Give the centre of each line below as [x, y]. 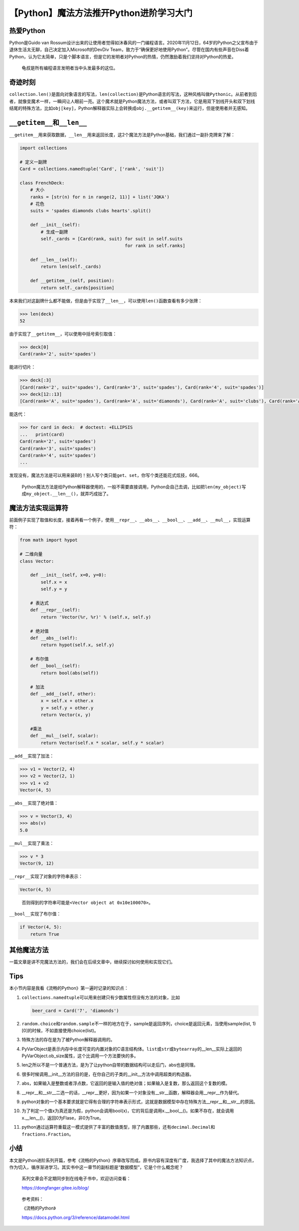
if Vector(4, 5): [41, 927]
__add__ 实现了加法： [32, 756]
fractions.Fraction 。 [48, 1134]
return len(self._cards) [71, 267]
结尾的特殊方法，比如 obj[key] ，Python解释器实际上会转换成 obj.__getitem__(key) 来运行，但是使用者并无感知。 [130, 108]
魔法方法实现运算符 [39, 508]
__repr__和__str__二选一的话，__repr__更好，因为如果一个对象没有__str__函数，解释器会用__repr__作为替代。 [132, 1092]
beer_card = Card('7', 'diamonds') [75, 1011]
